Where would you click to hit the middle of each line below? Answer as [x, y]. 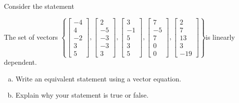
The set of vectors [31, 37]
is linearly [220, 37]
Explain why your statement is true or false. [82, 95]
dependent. [20, 62]
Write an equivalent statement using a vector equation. [98, 78]
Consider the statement [39, 6]
